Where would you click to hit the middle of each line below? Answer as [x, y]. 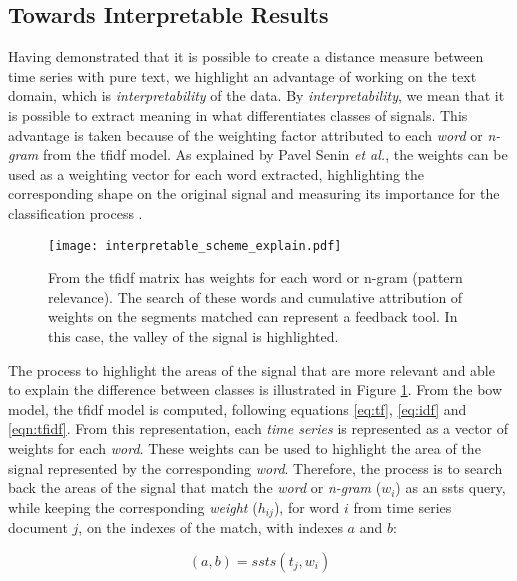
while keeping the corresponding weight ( [133, 506]
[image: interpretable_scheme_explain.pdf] [195, 245]
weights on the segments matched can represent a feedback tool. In [253, 316]
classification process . [75, 212]
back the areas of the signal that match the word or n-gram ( [195, 487]
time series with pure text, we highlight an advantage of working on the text [242, 75]
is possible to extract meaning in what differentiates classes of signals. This [238, 114]
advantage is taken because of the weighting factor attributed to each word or [245, 134]
